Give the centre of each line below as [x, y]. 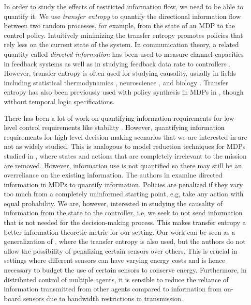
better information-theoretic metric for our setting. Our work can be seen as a [120, 232]
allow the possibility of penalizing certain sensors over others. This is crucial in [121, 250]
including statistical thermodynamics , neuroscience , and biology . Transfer [116, 82]
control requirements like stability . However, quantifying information [122, 127]
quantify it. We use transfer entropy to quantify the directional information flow [122, 16]
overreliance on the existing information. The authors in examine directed [113, 175]
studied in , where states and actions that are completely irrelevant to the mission [125, 155]
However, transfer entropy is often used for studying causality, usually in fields [120, 73]
